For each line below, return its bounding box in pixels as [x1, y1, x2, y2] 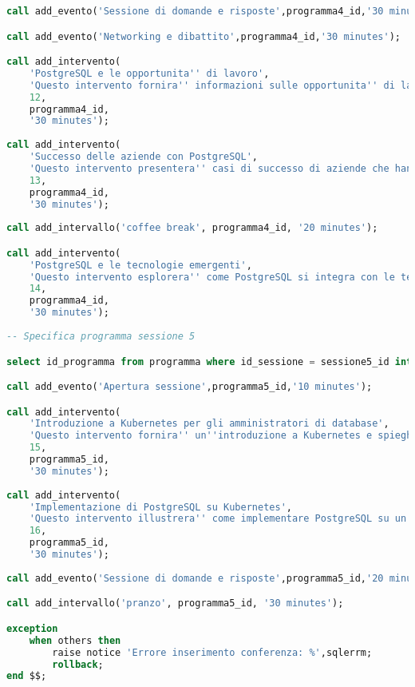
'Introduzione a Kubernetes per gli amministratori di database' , [29, 418, 389, 430]
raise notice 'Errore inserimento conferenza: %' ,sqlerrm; [52, 646, 373, 658]
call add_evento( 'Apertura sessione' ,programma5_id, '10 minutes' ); [6, 381, 373, 393]
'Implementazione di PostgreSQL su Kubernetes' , [29, 501, 292, 513]
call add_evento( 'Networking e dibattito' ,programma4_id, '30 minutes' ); [6, 30, 401, 42]
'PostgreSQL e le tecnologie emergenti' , [29, 259, 252, 271]
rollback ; [52, 658, 104, 670]
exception [6, 622, 58, 634]
